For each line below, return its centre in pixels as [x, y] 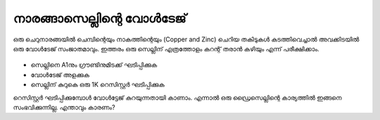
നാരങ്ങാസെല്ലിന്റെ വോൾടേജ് [100, 18]
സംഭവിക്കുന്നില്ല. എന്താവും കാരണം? [64, 107]
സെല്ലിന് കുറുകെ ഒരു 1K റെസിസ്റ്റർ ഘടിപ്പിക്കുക [97, 85]
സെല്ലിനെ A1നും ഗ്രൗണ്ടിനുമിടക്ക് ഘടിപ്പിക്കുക [94, 65]
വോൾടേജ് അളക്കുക [60, 74]
